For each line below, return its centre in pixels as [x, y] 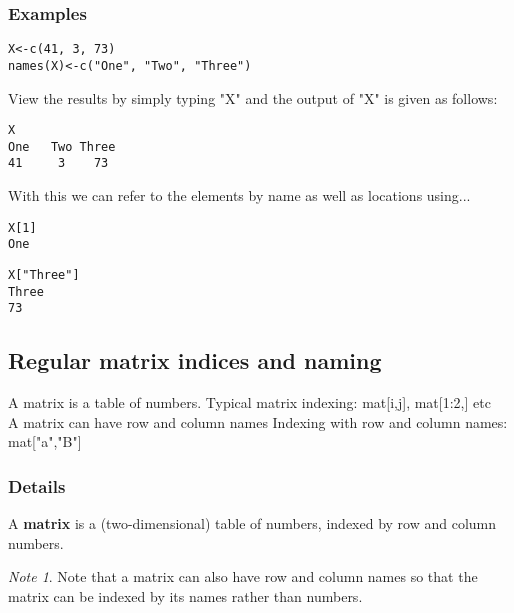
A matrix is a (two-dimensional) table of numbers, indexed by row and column [252, 523]
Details [37, 485]
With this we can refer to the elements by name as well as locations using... [239, 195]
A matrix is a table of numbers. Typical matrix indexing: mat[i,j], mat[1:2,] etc [249, 402]
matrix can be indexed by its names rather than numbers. [185, 595]
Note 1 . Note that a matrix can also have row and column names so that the [243, 576]
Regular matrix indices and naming [195, 360]
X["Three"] [44, 275]
